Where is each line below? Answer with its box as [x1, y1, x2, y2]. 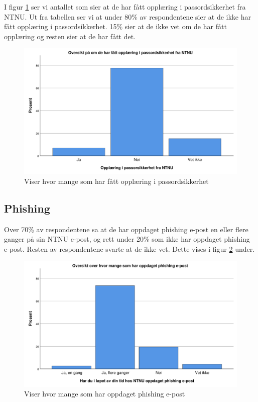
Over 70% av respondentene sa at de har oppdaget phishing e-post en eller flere [4, 224, 248, 234]
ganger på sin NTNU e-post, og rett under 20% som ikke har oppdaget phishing [4, 234, 250, 244]
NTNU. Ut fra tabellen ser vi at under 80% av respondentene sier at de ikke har [4, 11, 251, 22]
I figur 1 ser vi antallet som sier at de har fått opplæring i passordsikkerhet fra [4, 2, 246, 12]
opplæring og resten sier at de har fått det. [4, 31, 136, 41]
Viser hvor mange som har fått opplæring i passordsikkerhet [24, 176, 209, 186]
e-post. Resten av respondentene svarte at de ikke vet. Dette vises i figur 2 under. [4, 244, 255, 254]
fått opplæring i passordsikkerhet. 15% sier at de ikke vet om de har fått [4, 21, 227, 32]
